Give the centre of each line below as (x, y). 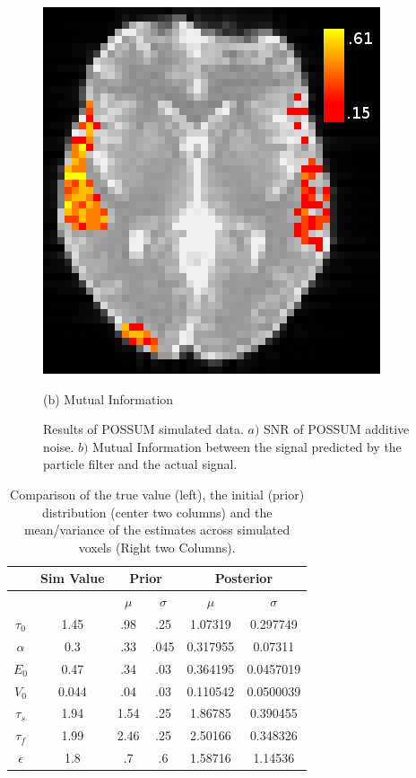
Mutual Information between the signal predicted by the (247, 446)
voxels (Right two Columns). (157, 547)
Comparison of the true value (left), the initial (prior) (157, 494)
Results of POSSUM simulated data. (143, 429)
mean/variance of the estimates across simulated (157, 530)
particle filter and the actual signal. (140, 464)
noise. (59, 446)
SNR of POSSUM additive (337, 429)
